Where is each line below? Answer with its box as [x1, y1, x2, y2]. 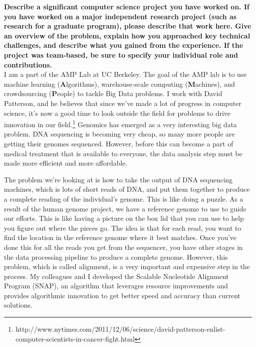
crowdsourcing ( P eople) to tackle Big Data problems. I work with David [4, 88, 223, 99]
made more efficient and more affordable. [4, 158, 128, 168]
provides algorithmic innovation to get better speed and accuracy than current [4, 290, 241, 300]
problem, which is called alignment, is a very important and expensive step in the [4, 261, 250, 272]
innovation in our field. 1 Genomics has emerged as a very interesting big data [4, 118, 237, 129]
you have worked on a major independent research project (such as [4, 11, 237, 21]
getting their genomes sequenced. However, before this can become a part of [4, 138, 233, 148]
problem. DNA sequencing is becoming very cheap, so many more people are [4, 129, 235, 139]
